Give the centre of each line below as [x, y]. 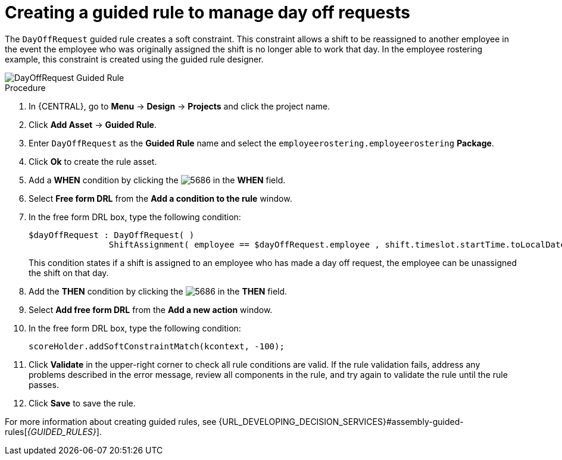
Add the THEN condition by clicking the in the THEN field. [158, 291]
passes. [44, 384]
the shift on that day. [69, 273]
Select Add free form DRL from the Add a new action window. [151, 309]
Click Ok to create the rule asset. [93, 161]
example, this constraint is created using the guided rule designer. [134, 59]
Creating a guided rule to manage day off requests [207, 12]
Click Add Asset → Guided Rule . [93, 124]
